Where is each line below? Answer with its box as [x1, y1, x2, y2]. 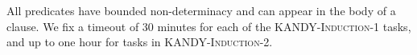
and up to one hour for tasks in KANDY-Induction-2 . [6, 33, 273, 50]
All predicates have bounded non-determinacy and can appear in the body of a [6, 2, 396, 18]
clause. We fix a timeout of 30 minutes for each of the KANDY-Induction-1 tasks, [6, 18, 411, 34]
